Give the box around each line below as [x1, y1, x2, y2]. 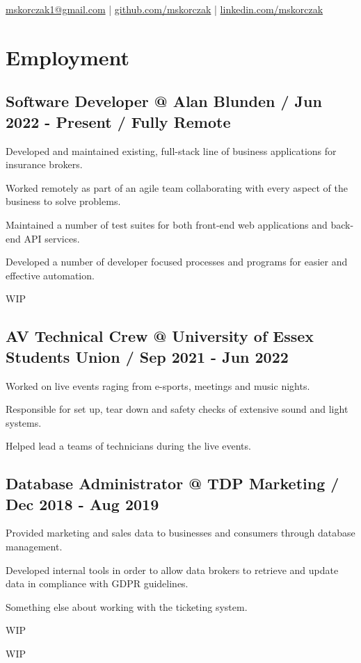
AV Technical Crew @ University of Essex [6, 325, 314, 347]
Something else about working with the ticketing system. [6, 599, 248, 614]
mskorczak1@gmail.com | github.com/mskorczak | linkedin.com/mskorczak [6, 2, 323, 16]
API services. [24, 231, 80, 245]
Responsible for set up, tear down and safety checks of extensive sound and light [6, 402, 348, 416]
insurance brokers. [6, 157, 83, 172]
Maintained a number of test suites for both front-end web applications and [6, 217, 328, 231]
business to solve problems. [6, 194, 121, 208]
